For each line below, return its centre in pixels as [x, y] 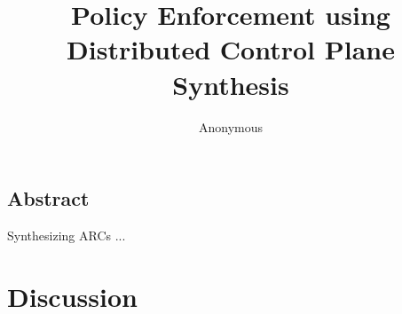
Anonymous [231, 126]
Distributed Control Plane [231, 49]
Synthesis [231, 84]
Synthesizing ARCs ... [67, 235]
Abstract [48, 198]
